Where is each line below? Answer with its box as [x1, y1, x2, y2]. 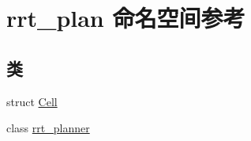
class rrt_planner [6, 120, 90, 136]
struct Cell [6, 93, 58, 109]
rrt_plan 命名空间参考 [6, 2, 245, 34]
